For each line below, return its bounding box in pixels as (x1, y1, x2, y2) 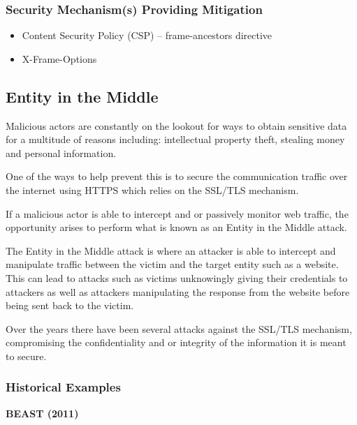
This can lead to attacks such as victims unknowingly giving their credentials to (6, 270, 348, 285)
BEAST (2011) (6, 405, 79, 420)
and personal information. (6, 145, 117, 160)
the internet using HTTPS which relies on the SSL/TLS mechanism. (6, 182, 299, 197)
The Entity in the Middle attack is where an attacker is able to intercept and (6, 243, 336, 258)
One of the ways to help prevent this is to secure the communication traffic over (6, 169, 348, 184)
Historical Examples (6, 378, 121, 396)
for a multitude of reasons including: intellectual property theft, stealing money (6, 132, 345, 147)
